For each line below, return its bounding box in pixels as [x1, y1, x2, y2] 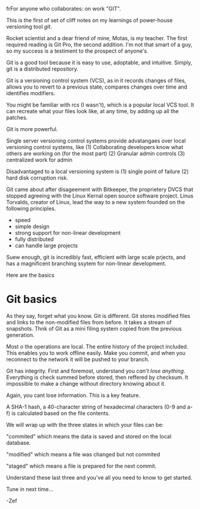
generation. [6, 331, 35, 338]
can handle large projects [14, 242, 78, 249]
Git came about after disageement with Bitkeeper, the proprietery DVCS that [6, 186, 193, 193]
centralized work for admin [6, 156, 73, 163]
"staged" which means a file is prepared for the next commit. [6, 462, 157, 469]
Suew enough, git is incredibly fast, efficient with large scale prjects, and [6, 254, 186, 260]
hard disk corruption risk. [6, 174, 69, 181]
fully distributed [14, 236, 54, 243]
